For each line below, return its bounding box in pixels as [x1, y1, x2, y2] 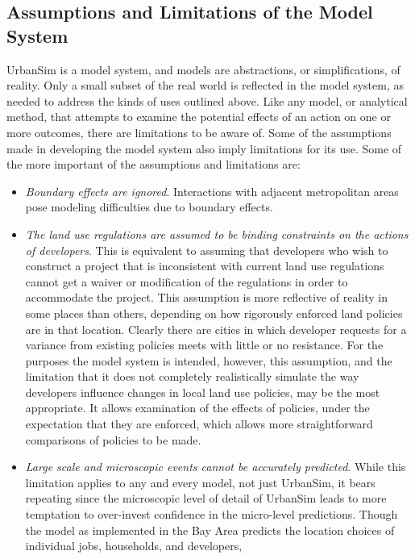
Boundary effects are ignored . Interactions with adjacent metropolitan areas [25, 182, 399, 199]
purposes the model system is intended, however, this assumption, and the [25, 352, 392, 369]
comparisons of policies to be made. [25, 431, 201, 448]
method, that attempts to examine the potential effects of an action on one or [6, 108, 391, 125]
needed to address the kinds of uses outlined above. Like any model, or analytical [6, 92, 408, 109]
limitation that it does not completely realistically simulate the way [25, 368, 359, 385]
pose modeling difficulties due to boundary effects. [25, 198, 273, 215]
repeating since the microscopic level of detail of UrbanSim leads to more [25, 490, 387, 507]
